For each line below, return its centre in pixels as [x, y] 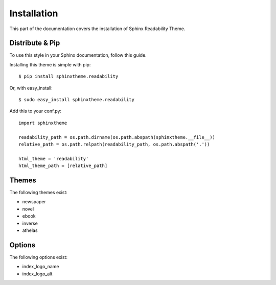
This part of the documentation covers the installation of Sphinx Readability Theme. [97, 29]
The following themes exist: [38, 193]
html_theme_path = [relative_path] [63, 166]
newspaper [34, 202]
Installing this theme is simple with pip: [50, 64]
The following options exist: [38, 257]
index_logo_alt [37, 274]
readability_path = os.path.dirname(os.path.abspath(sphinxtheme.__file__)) [117, 137]
